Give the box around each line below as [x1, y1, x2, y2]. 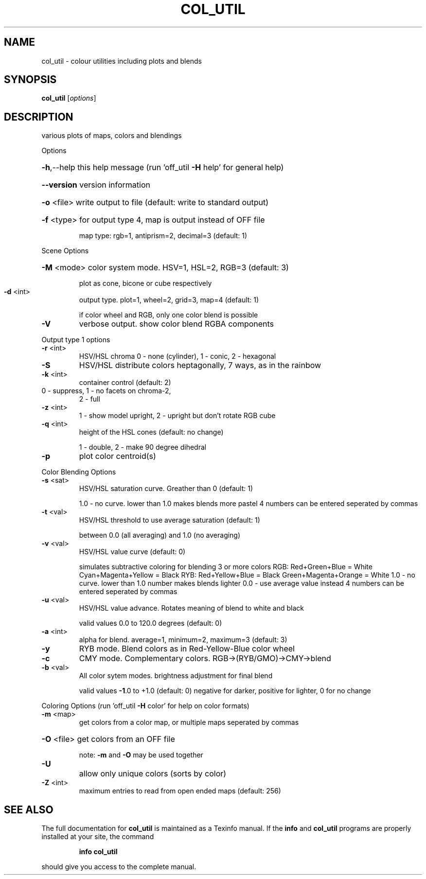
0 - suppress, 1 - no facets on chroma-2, [41, 387, 171, 395]
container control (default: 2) [79, 378, 171, 387]
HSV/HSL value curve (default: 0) [79, 547, 186, 556]
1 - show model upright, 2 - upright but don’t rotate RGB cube [79, 411, 276, 420]
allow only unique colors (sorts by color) [79, 769, 227, 779]
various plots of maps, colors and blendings [41, 131, 182, 140]
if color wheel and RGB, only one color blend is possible [79, 311, 258, 319]
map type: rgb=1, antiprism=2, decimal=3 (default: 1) [79, 231, 248, 240]
